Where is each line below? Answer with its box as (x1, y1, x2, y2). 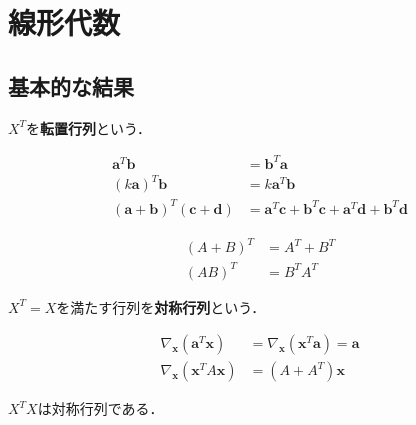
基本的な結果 (8, 70, 134, 101)
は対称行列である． (37, 398, 164, 419)
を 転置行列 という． (26, 117, 151, 138)
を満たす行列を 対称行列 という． (56, 296, 266, 317)
